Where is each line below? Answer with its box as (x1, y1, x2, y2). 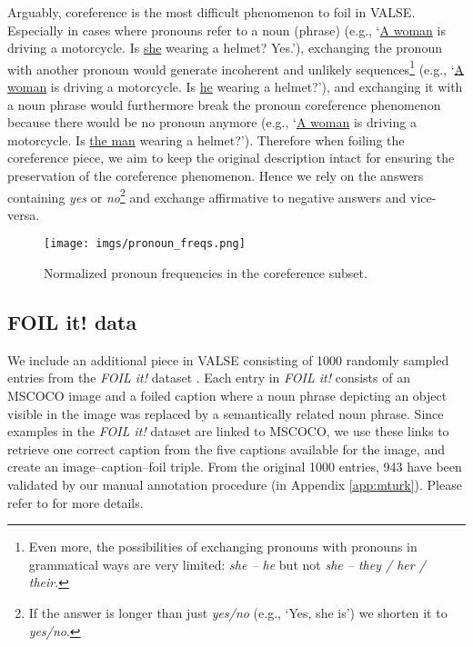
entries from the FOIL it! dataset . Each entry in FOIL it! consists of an (7, 368, 410, 387)
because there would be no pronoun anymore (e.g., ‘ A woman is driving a (7, 113, 417, 132)
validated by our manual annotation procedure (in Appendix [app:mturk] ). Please (7, 475, 462, 494)
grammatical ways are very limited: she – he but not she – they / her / (28, 554, 426, 573)
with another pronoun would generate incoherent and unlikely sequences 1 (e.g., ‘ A (7, 56, 465, 78)
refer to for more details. (7, 493, 144, 512)
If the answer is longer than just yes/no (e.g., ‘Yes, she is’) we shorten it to (28, 603, 448, 622)
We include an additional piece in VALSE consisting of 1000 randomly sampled (7, 350, 449, 369)
